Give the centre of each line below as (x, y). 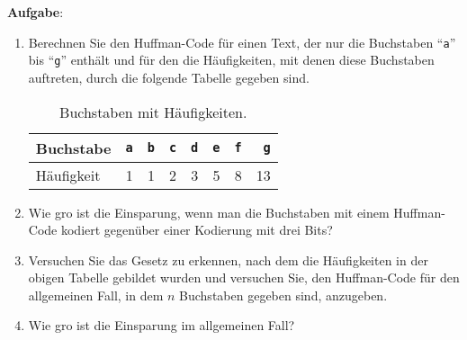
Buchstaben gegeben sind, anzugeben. (283, 295)
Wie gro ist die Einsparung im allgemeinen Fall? (162, 325)
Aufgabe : (36, 12)
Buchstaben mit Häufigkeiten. (153, 112)
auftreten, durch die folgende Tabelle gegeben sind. (169, 77)
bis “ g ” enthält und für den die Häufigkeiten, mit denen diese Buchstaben (231, 60)
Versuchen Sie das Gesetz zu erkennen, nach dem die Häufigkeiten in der (228, 259)
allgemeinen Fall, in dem (96, 295)
